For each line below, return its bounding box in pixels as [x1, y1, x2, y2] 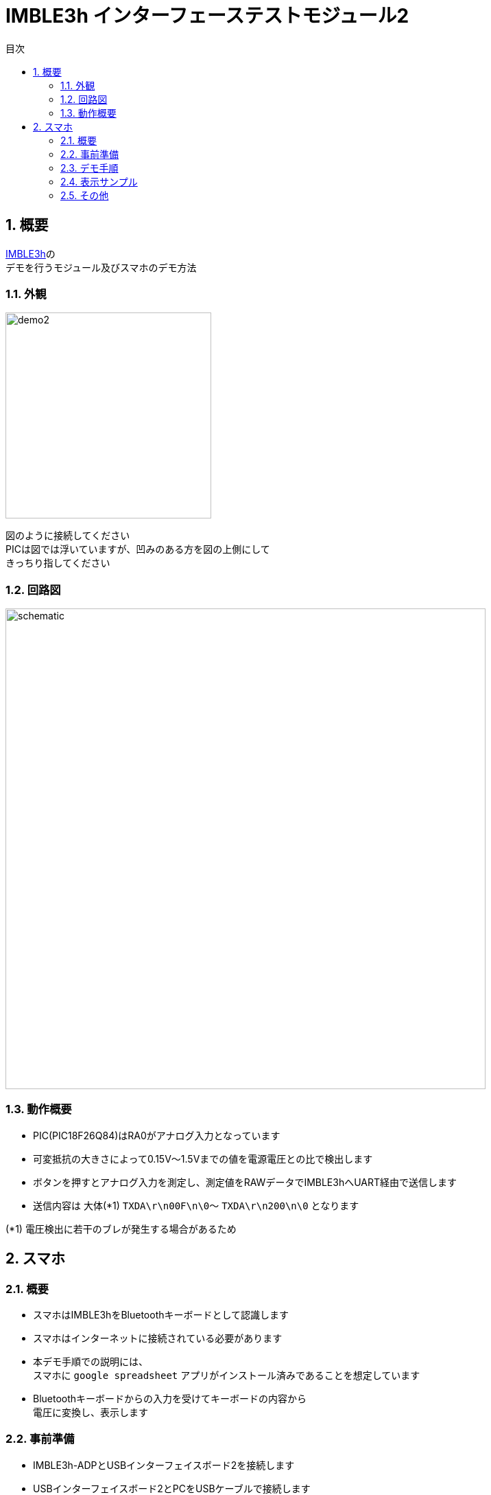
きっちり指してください [5, 557, 110, 569]
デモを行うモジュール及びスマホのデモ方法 [5, 261, 197, 273]
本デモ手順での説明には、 [33, 1356, 148, 1368]
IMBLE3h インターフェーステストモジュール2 [5, 4, 409, 27]
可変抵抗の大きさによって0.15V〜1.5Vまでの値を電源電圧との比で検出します [33, 1152, 373, 1165]
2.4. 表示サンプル [60, 175, 138, 187]
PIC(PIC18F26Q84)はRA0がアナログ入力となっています [33, 1129, 280, 1141]
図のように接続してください [5, 529, 130, 542]
